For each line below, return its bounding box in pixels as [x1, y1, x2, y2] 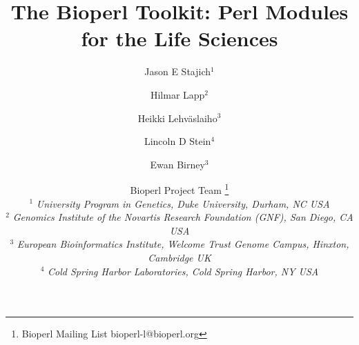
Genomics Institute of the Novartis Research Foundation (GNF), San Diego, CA [12, 210, 353, 224]
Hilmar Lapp [150, 87, 205, 101]
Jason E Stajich [144, 64, 211, 79]
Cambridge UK [148, 250, 211, 264]
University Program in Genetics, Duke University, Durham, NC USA [36, 196, 330, 210]
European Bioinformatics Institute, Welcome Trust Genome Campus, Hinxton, [17, 237, 349, 251]
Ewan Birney [150, 157, 205, 171]
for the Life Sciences [81, 24, 278, 52]
